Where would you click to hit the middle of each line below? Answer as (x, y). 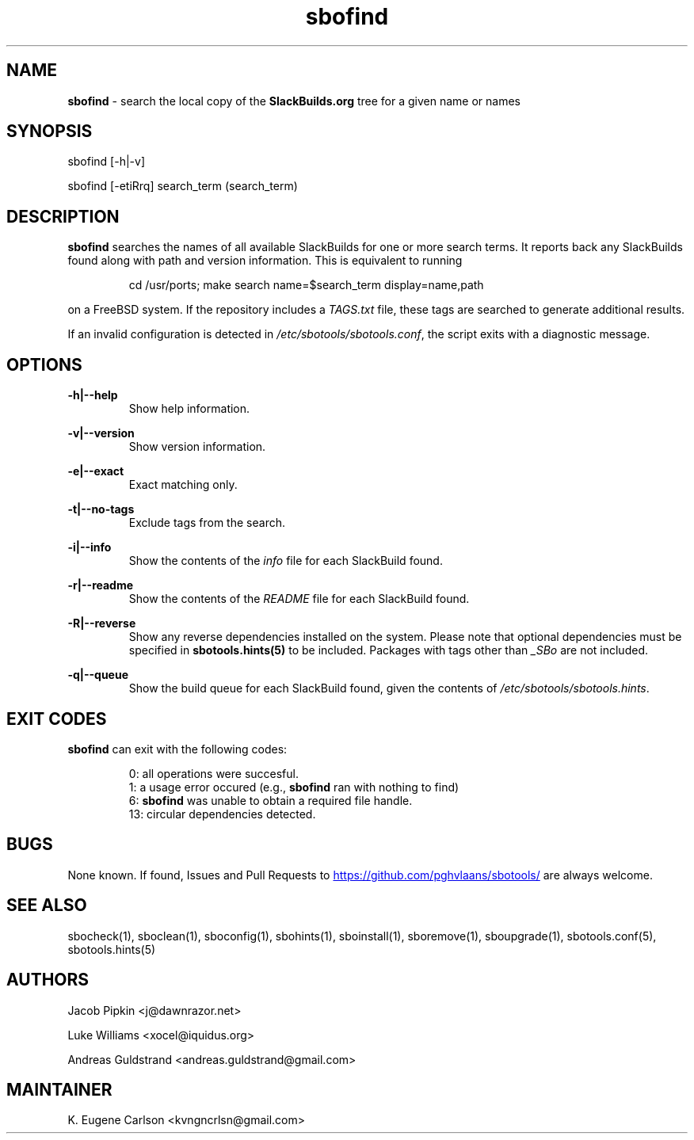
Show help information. (189, 409)
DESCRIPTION (63, 216)
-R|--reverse (102, 623)
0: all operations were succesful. (214, 773)
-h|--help (93, 395)
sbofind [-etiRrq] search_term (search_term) (183, 186)
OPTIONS (44, 364)
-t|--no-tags (101, 509)
